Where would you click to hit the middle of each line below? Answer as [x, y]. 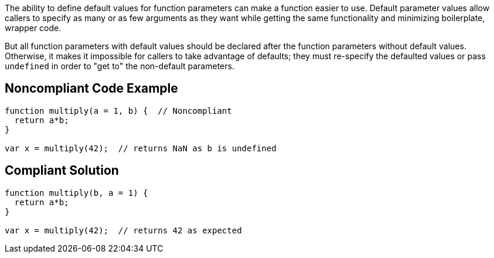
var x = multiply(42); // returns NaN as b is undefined [141, 148]
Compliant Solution [62, 171]
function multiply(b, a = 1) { [76, 193]
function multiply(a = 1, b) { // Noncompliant [118, 111]
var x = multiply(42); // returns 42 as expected [123, 230]
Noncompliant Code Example [91, 89]
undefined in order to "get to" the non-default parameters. [120, 66]
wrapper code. [33, 28]
